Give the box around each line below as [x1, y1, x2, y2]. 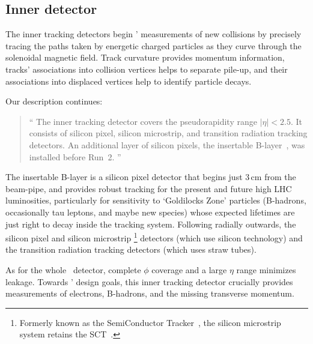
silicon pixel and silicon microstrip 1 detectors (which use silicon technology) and [5, 230, 303, 244]
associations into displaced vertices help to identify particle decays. [5, 74, 252, 87]
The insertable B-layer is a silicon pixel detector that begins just [5, 170, 243, 183]
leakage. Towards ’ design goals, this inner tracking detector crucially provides [5, 275, 293, 288]
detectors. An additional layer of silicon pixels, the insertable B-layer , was [29, 138, 305, 151]
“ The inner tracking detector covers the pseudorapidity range [29, 115, 257, 127]
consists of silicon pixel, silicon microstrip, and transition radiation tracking [29, 127, 308, 139]
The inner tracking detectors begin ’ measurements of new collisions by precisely [5, 28, 302, 40]
